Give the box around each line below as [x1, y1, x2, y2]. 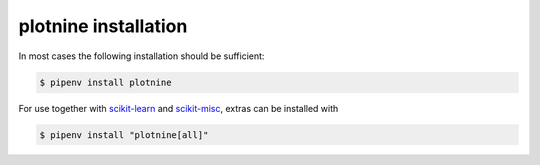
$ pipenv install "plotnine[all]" [39, 129, 209, 140]
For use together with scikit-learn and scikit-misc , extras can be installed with [18, 102, 339, 114]
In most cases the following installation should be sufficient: [18, 50, 265, 62]
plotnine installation [18, 15, 188, 37]
